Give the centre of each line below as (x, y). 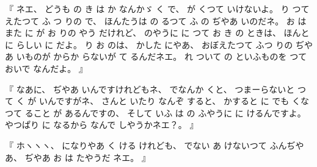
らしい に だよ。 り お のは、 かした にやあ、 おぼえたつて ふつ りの (155, 44)
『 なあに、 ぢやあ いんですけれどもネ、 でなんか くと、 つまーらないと (150, 89)
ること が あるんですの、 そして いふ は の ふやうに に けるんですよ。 (165, 112)
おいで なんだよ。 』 (46, 68)
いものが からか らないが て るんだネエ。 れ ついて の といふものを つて (162, 56)
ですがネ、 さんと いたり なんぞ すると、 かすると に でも (173, 101)
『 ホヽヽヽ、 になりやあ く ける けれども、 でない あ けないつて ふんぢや (155, 145)
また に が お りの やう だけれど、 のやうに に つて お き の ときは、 (143, 33)
